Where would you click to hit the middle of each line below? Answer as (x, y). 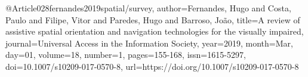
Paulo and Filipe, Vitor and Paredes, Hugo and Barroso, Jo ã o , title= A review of (153, 19)
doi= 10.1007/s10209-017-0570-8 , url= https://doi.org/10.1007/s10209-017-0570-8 (152, 66)
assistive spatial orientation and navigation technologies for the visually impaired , (155, 31)
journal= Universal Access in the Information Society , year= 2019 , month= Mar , (149, 43)
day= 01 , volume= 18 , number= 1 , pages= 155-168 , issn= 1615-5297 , (126, 55)
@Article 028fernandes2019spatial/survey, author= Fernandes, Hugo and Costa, (148, 8)
